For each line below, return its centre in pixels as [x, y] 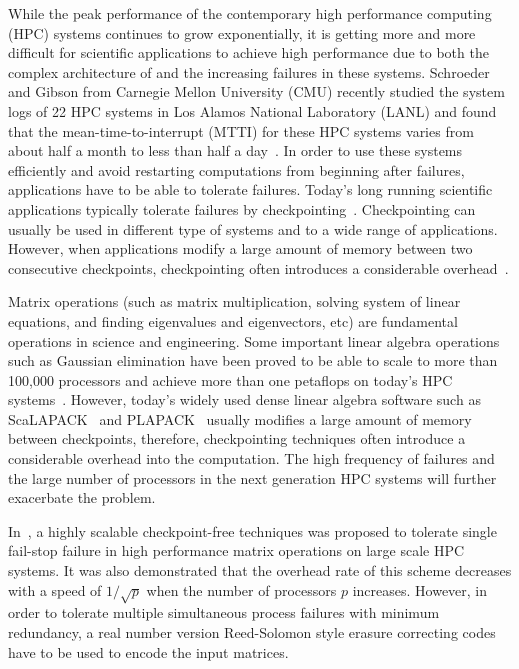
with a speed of [55, 589]
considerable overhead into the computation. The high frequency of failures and [251, 458]
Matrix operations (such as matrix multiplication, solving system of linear [234, 301]
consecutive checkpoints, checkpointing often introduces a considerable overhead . [258, 267]
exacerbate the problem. [82, 497]
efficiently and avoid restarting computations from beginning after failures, [236, 169]
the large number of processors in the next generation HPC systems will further [252, 477]
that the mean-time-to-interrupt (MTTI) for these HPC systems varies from [241, 130]
